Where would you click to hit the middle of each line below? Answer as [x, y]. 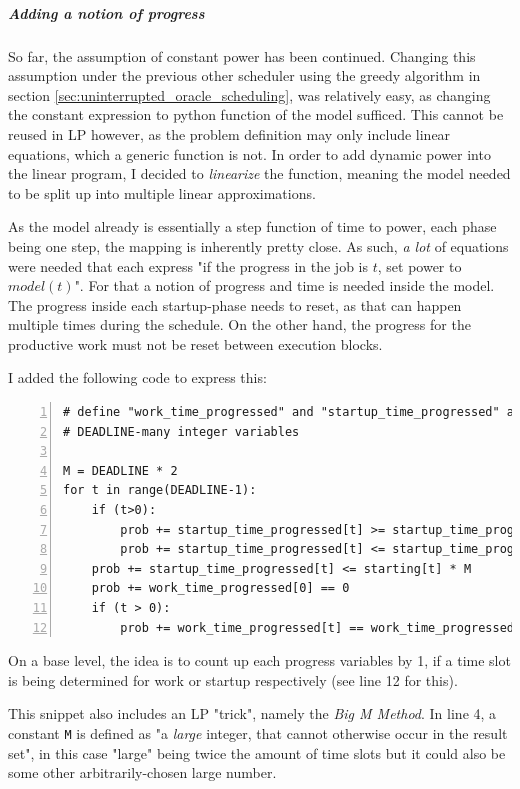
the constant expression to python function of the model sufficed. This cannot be [256, 114]
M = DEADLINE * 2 [120, 470]
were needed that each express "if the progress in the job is [188, 265]
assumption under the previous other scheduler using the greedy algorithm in [244, 75]
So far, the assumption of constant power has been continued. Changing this [242, 55]
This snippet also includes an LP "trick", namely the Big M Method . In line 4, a [252, 713]
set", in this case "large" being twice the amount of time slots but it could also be [257, 752]
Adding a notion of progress [106, 12]
